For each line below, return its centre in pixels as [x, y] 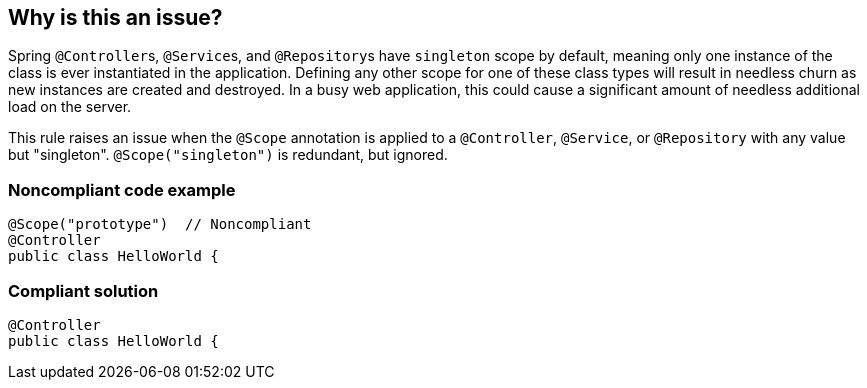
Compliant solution [83, 290]
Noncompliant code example [122, 189]
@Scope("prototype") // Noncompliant [160, 224]
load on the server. [70, 107]
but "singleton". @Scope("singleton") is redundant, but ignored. [228, 155]
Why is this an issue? [115, 17]
